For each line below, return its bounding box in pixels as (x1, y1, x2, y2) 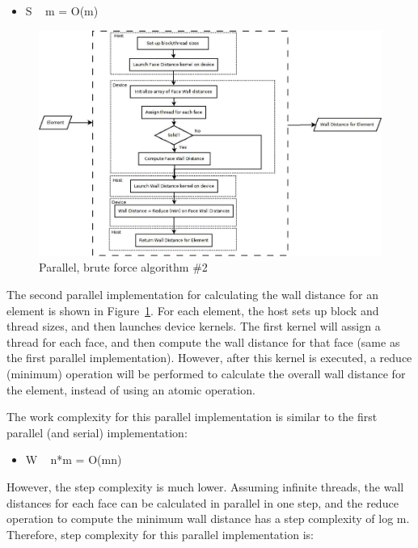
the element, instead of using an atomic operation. (6, 381, 255, 398)
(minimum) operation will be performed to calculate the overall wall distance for (6, 365, 406, 381)
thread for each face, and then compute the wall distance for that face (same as (6, 333, 400, 350)
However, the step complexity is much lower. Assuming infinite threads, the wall (6, 478, 404, 495)
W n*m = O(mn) (25, 451, 122, 468)
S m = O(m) (25, 2, 99, 19)
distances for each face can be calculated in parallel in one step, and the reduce (6, 494, 399, 511)
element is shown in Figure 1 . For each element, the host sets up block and (6, 301, 379, 318)
